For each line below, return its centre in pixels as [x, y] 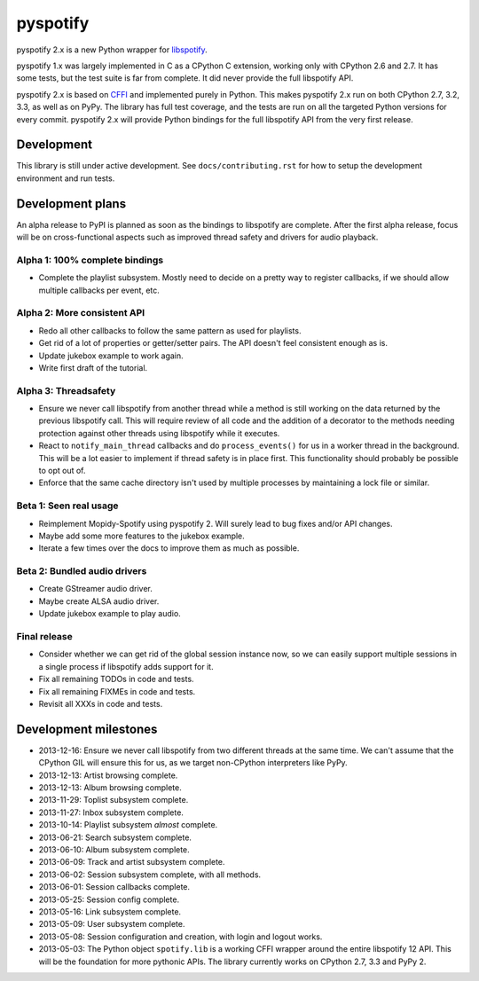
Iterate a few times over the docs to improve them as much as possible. [169, 548]
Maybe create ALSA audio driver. [99, 601]
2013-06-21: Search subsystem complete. [115, 837]
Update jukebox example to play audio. [110, 614]
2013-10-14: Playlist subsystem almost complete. [128, 825]
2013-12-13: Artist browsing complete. [108, 775]
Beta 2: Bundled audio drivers [82, 571]
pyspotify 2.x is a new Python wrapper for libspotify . [112, 50]
